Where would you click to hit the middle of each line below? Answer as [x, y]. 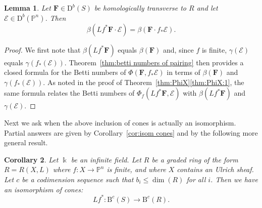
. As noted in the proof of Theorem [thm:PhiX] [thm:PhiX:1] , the [144, 82]
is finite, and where [136, 169]
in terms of [184, 72]
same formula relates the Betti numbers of [69, 93]
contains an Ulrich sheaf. [215, 169]
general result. [26, 142]
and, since [178, 49]
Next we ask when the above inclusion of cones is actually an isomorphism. [120, 122]
